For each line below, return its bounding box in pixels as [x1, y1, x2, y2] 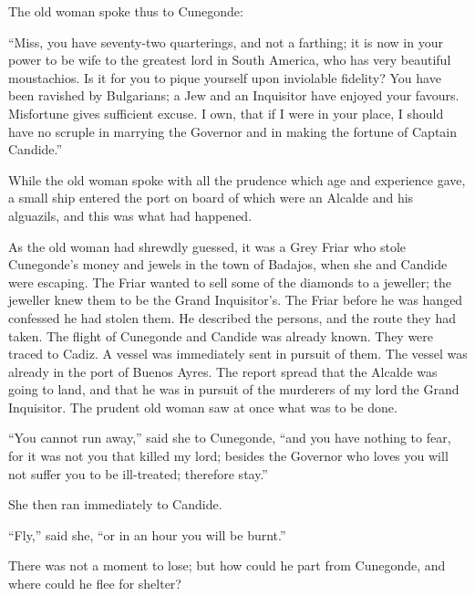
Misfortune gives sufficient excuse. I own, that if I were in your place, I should [8, 103, 444, 122]
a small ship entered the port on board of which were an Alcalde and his [8, 188, 414, 207]
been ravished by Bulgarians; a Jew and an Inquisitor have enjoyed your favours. [8, 86, 460, 105]
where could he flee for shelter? [8, 574, 181, 593]
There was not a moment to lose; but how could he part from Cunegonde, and [8, 556, 446, 575]
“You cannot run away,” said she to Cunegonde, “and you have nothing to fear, [8, 428, 451, 447]
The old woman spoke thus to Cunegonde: [8, 2, 243, 20]
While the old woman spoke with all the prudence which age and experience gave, [8, 170, 466, 189]
